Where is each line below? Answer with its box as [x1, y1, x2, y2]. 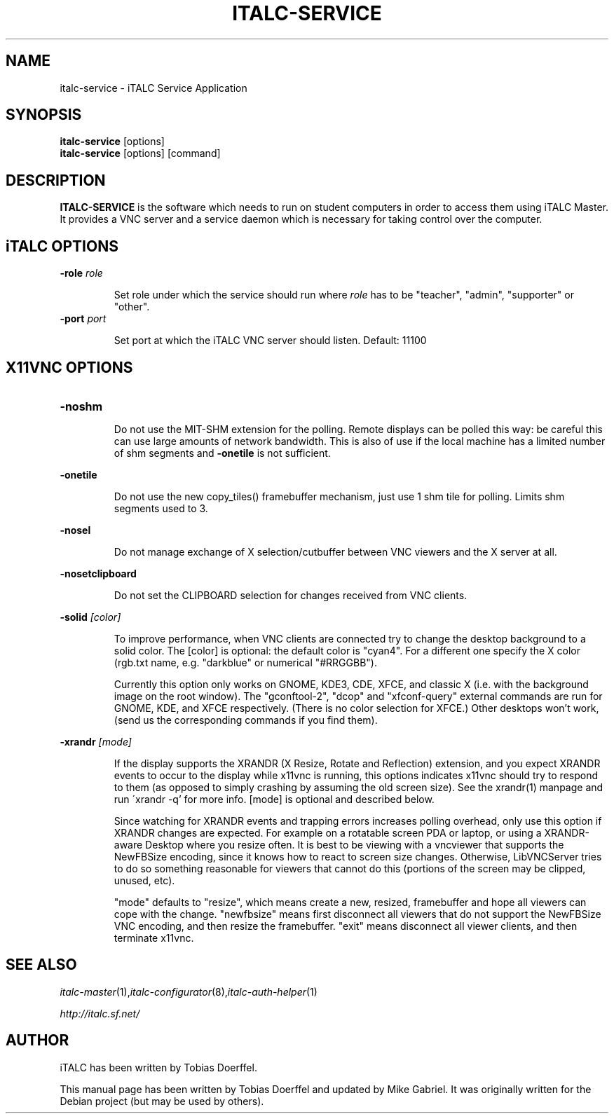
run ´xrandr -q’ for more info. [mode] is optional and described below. [114, 792, 435, 805]
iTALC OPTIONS [6, 237, 118, 255]
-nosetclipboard [60, 567, 137, 579]
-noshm [60, 399, 103, 413]
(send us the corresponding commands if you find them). [114, 713, 378, 726]
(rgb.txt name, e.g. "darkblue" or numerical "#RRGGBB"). [114, 656, 377, 668]
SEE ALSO [6, 956, 77, 974]
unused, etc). [114, 874, 175, 886]
